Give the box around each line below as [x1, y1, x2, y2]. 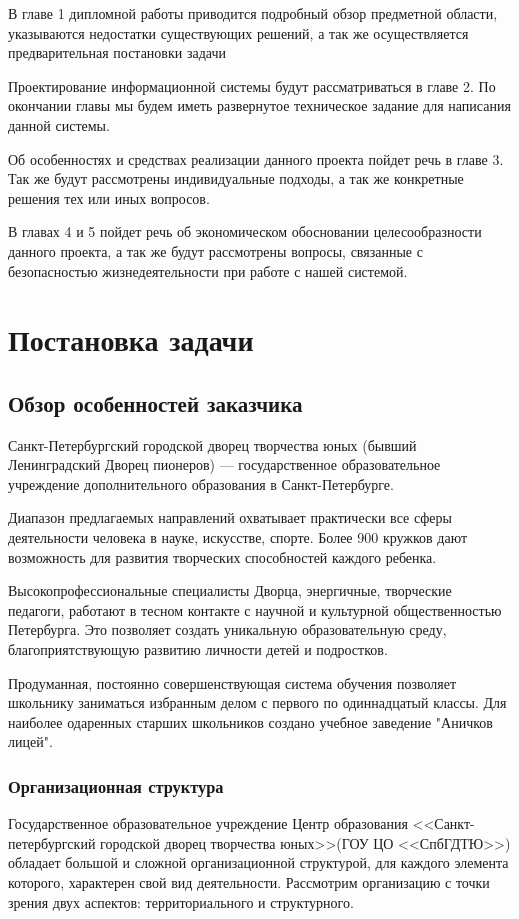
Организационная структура [8, 773, 224, 798]
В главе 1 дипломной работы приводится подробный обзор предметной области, [8, 3, 498, 23]
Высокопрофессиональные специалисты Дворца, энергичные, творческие [8, 580, 452, 601]
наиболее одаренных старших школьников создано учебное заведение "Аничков [8, 711, 493, 732]
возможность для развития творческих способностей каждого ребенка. [8, 546, 437, 567]
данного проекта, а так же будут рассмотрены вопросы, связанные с [8, 240, 423, 261]
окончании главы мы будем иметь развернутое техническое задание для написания [8, 95, 511, 116]
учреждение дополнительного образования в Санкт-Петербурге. [8, 473, 394, 494]
